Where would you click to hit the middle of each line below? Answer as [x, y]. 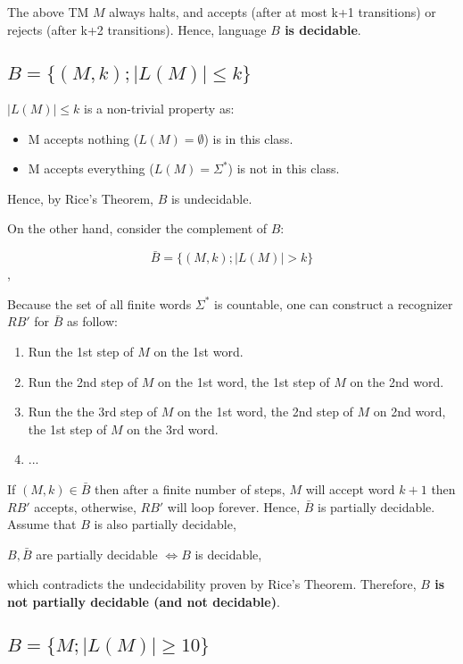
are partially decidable [97, 554]
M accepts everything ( [91, 168]
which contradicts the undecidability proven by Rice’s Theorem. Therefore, [212, 584]
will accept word [350, 488]
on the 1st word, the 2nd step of [265, 412]
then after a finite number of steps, [190, 488]
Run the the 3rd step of [92, 412]
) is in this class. [248, 138]
